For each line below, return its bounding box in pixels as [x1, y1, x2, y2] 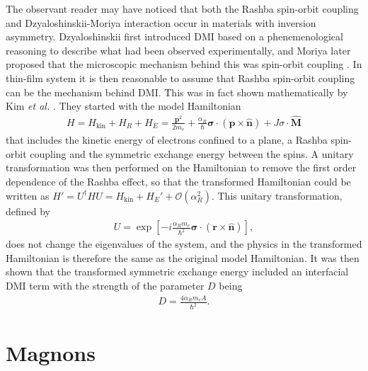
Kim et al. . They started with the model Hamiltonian [6, 98, 241, 113]
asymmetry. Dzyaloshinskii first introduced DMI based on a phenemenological [6, 29, 343, 44]
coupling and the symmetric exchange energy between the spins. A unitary [30, 146, 354, 161]
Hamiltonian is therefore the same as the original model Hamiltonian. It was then [6, 250, 360, 265]
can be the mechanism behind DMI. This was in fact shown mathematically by [6, 84, 348, 99]
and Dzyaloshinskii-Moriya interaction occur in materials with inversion [6, 15, 316, 30]
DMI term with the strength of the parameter [6, 278, 205, 293]
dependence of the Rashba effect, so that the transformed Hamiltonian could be [6, 174, 351, 189]
